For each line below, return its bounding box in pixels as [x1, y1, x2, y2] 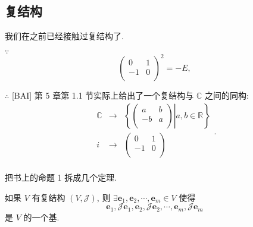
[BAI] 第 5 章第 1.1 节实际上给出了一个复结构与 [11, 89, 194, 102]
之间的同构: [205, 89, 249, 102]
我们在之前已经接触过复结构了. [5, 30, 124, 42]
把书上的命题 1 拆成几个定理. [5, 171, 117, 183]
